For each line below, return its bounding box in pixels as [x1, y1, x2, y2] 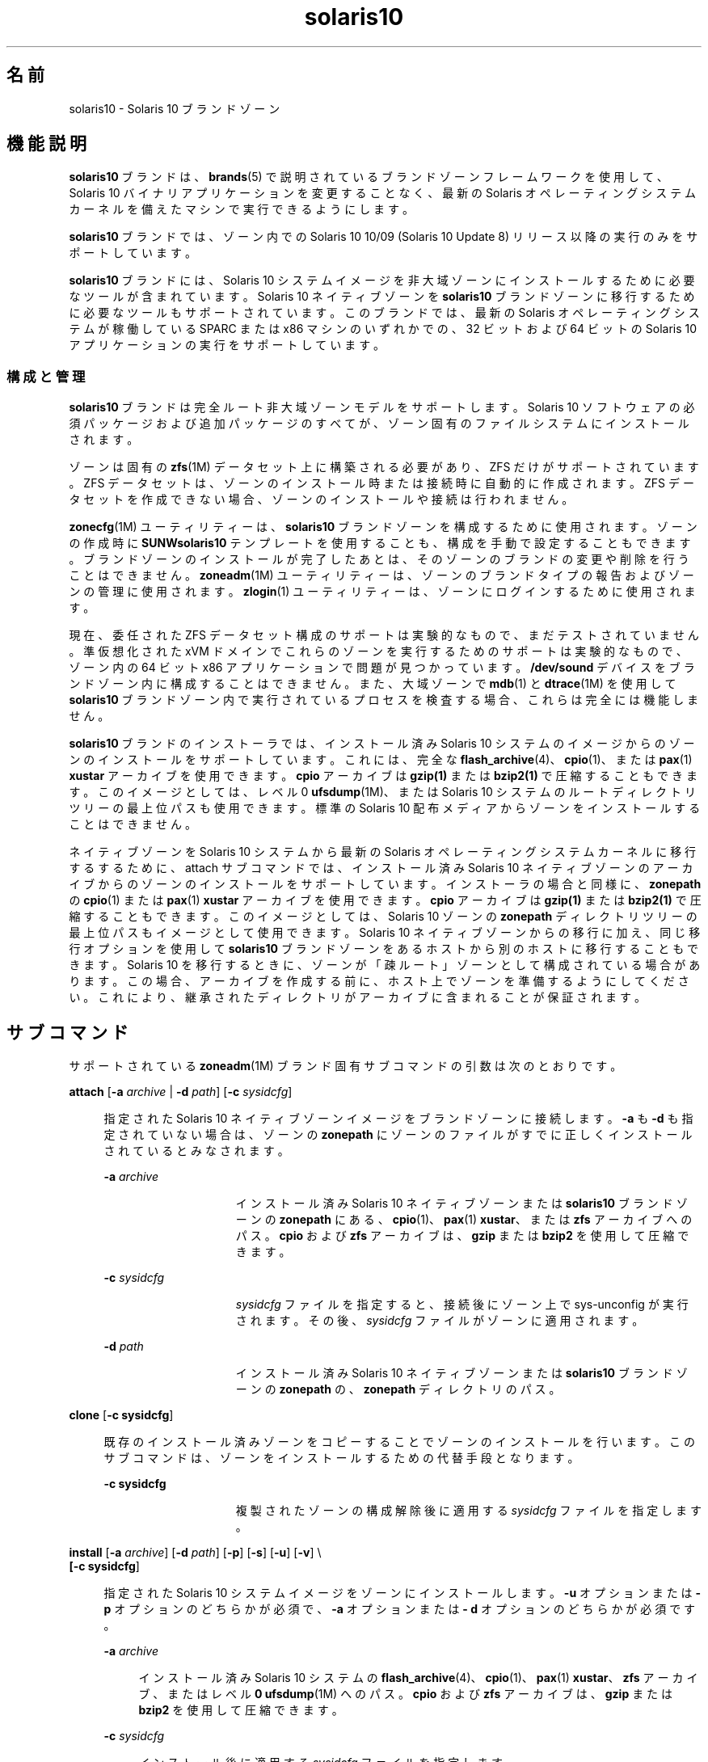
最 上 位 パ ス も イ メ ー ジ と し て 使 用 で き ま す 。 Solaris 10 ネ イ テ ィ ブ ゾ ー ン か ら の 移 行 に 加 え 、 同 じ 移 [69, 925, 701, 940]
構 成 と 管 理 [6, 368, 86, 385]
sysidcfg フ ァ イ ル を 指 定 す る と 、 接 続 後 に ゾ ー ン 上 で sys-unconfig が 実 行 [235, 1297, 689, 1312]
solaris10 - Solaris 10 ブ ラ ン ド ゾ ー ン [69, 101, 280, 116]
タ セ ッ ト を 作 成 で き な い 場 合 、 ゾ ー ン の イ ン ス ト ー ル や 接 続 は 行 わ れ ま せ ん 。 [69, 492, 574, 507]
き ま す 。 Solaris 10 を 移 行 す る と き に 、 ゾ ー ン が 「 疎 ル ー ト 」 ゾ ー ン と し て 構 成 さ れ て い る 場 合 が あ [69, 958, 701, 972]
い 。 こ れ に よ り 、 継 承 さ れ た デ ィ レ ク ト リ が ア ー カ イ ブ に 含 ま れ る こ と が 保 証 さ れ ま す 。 [69, 990, 646, 1005]
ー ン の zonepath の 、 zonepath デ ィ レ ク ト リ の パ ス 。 [235, 1382, 561, 1397]
